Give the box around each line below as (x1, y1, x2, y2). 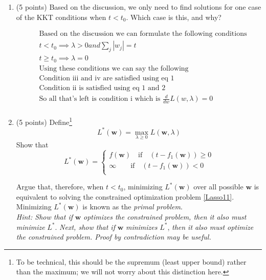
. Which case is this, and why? (126, 11, 221, 22)
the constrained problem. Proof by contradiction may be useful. (16, 231, 211, 242)
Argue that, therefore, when (16, 181, 104, 192)
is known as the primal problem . (82, 201, 183, 212)
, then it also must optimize (167, 221, 254, 232)
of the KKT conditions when (16, 11, 106, 22)
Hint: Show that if (16, 211, 73, 222)
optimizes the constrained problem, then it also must (83, 211, 247, 222)
